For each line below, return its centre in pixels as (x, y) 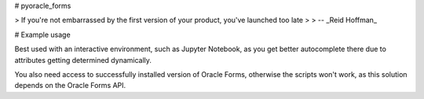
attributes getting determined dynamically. (83, 60)
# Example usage (42, 35)
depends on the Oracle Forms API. (70, 86)
